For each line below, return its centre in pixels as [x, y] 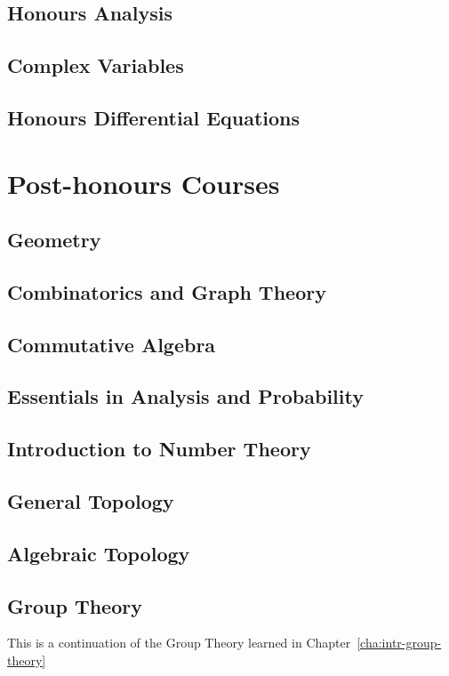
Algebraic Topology [99, 553]
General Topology [91, 501]
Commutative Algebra [112, 344]
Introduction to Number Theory [159, 449]
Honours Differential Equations [154, 117]
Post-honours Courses [144, 183]
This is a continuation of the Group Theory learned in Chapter [179, 643]
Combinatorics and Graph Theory [167, 291]
